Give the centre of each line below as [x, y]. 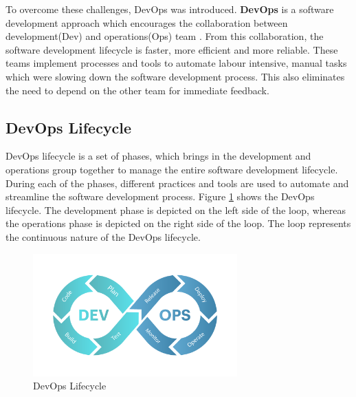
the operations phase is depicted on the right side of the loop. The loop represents [178, 223]
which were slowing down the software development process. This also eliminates [175, 76]
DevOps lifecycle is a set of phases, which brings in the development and [158, 156]
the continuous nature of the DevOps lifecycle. [103, 236]
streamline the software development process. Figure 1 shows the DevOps [160, 196]
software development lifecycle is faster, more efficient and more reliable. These [172, 49]
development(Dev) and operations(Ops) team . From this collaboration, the [165, 36]
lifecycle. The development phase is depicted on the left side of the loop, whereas [176, 210]
